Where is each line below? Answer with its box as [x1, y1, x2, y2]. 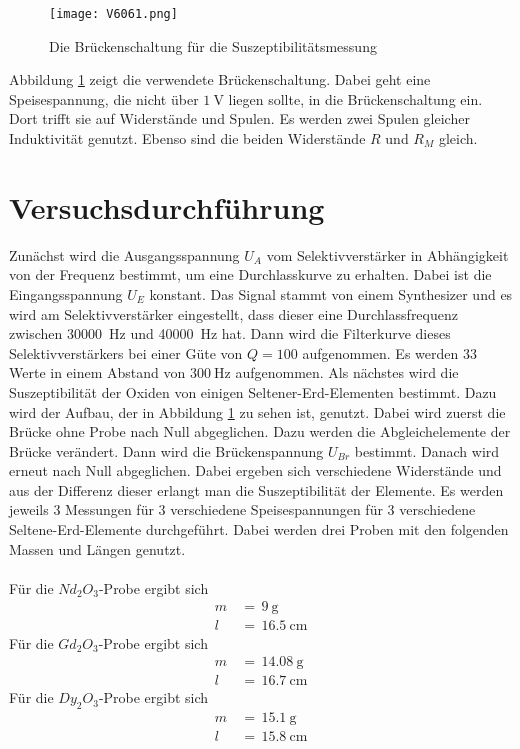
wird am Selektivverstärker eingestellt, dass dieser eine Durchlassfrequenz [9, 303, 458, 324]
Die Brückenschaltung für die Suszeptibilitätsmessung [49, 35, 377, 56]
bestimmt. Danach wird [354, 440, 500, 461]
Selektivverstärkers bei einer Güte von [9, 342, 243, 363]
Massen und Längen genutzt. [9, 538, 186, 559]
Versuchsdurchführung [9, 186, 325, 227]
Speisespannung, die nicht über [9, 88, 199, 109]
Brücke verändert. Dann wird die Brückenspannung [9, 440, 324, 461]
